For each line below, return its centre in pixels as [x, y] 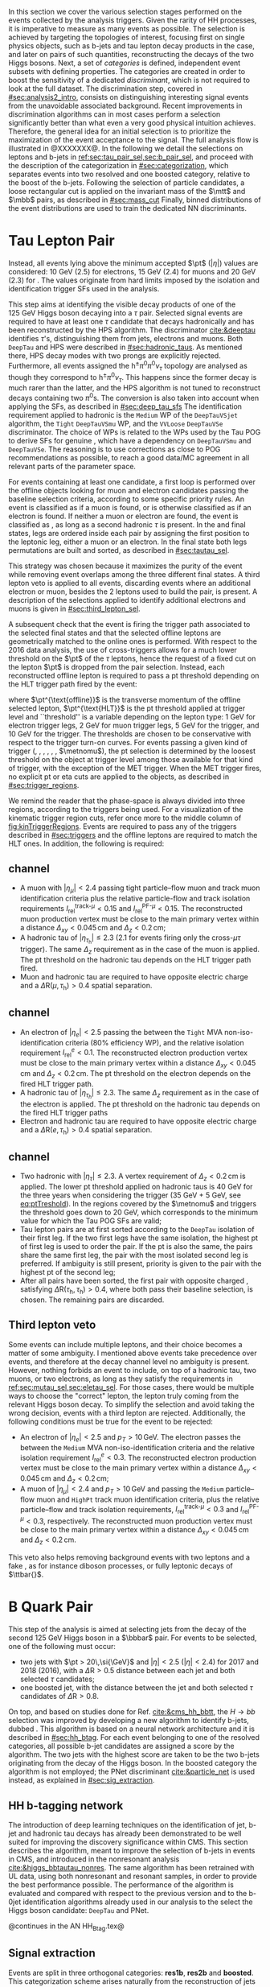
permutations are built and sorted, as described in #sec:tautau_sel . [119, 550]
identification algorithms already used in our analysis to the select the [138, 1902]
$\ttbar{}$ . [26, 1575]
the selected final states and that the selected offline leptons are [115, 633]
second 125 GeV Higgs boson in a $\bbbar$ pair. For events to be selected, [133, 1638]
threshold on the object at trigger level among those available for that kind [131, 759]
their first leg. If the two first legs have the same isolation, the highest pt [139, 1238]
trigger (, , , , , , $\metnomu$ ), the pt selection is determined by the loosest [132, 751]
